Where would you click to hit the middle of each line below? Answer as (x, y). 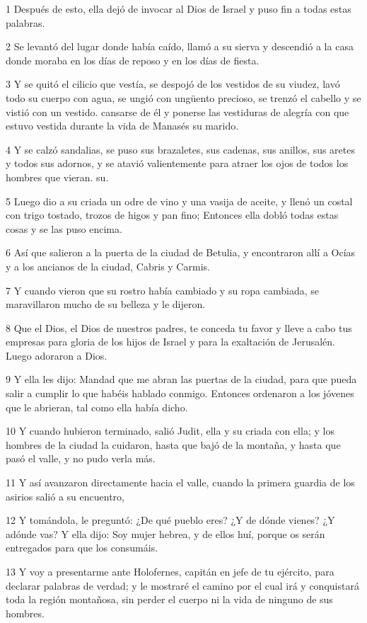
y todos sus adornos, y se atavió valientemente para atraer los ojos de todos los (177, 163)
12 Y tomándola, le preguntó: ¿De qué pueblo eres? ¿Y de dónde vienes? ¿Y (170, 520)
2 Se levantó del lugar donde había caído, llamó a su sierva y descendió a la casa (180, 46)
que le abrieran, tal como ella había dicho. (97, 407)
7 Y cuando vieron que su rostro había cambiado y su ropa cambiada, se (163, 290)
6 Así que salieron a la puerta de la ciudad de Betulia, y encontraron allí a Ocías (181, 252)
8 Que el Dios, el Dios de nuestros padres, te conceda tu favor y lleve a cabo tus (179, 327)
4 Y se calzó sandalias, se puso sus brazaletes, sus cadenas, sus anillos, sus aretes (181, 149)
